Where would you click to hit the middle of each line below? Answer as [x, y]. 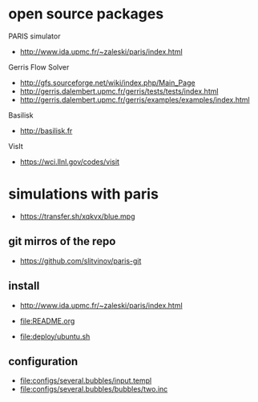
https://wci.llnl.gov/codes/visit [70, 162]
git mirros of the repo [62, 241]
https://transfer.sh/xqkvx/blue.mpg [77, 216]
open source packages [86, 14]
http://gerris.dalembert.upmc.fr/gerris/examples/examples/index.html [135, 99]
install [24, 286]
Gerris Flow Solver [39, 67]
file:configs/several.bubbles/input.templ [86, 380]
